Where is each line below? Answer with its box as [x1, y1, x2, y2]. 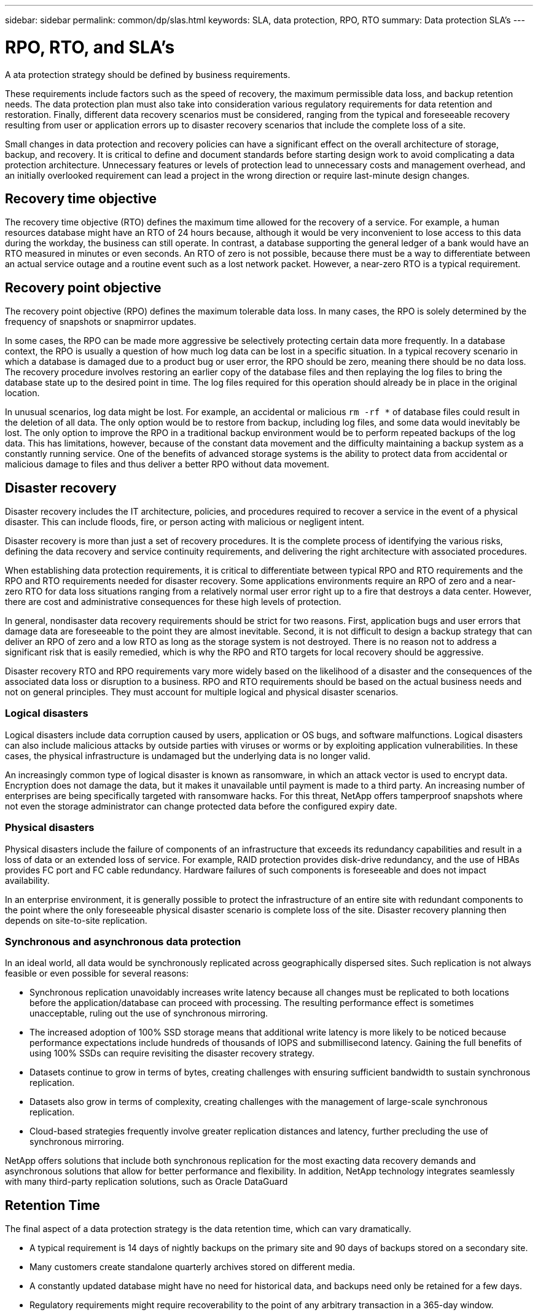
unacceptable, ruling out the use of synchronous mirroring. [29, 1008, 268, 1019]
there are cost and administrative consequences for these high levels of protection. [5, 596, 341, 607]
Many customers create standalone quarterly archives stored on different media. [29, 1262, 355, 1273]
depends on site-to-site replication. [5, 915, 147, 926]
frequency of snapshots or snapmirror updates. [5, 316, 197, 327]
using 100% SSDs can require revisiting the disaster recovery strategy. [29, 1048, 315, 1059]
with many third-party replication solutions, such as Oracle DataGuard [5, 1176, 288, 1187]
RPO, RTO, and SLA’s [5, 36, 175, 58]
